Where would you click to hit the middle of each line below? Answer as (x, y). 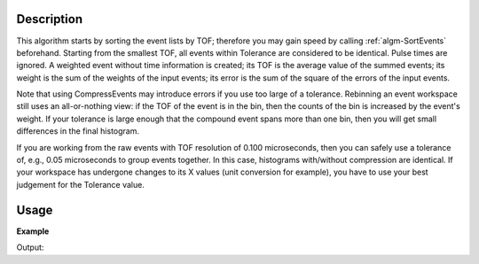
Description (50, 19)
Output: (30, 247)
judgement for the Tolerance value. (81, 184)
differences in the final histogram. (78, 131)
